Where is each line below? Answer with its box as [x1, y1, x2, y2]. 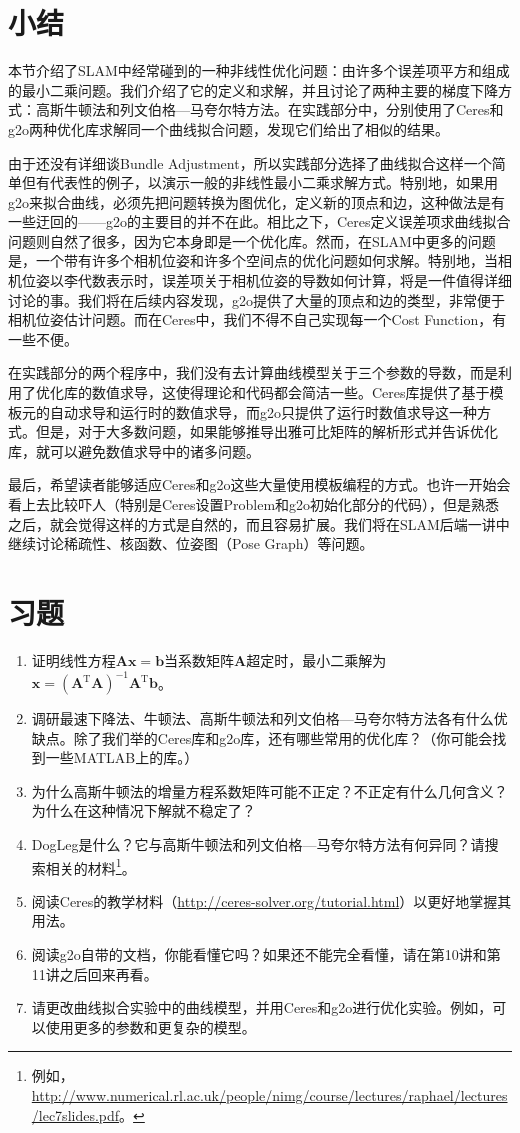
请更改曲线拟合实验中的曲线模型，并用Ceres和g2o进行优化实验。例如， [31, 997, 493, 1018]
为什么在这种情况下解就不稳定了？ [31, 800, 256, 821]
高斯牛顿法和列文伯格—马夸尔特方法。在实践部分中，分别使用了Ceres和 [35, 99, 504, 120]
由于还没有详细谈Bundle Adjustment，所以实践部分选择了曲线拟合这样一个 [8, 152, 492, 173]
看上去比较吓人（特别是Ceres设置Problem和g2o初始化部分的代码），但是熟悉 [8, 494, 500, 514]
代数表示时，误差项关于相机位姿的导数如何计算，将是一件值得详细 [77, 270, 512, 291]
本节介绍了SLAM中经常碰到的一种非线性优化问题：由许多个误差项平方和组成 [8, 60, 510, 81]
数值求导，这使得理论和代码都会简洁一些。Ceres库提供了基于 [91, 382, 490, 403]
